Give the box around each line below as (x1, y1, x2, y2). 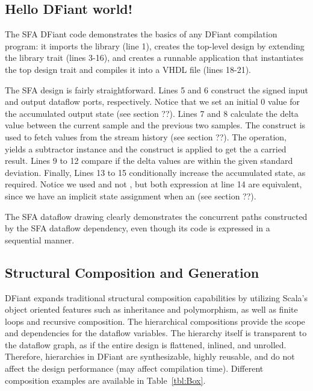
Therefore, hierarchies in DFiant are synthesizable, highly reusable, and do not (5, 350, 295, 363)
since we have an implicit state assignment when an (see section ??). (5, 189, 256, 202)
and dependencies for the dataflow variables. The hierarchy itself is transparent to (5, 327, 307, 339)
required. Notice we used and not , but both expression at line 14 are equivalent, (5, 178, 302, 190)
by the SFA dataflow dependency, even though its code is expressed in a (5, 222, 270, 234)
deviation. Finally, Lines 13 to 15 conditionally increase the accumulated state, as (5, 166, 306, 178)
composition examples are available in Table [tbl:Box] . (5, 374, 206, 386)
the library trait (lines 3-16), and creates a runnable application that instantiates (5, 51, 303, 64)
